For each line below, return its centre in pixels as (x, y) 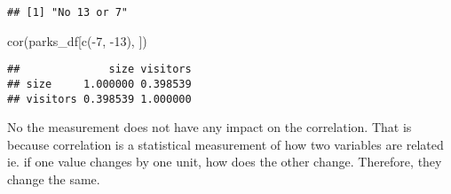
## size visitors (99, 70)
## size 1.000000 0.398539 (99, 84)
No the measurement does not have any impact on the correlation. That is (210, 127)
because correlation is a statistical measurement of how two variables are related (225, 144)
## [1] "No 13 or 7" (68, 12)
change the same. (54, 179)
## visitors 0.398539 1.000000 (99, 99)
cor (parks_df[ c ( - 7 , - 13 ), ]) (77, 40)
